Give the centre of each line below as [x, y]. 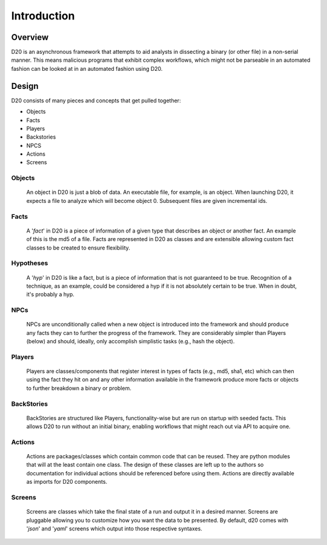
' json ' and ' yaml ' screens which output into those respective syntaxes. [114, 528]
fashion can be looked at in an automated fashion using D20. [87, 68]
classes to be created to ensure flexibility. [78, 248]
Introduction [43, 16]
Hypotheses [30, 263]
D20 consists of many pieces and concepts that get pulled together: [96, 101]
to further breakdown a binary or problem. [79, 388]
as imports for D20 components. [67, 482]
